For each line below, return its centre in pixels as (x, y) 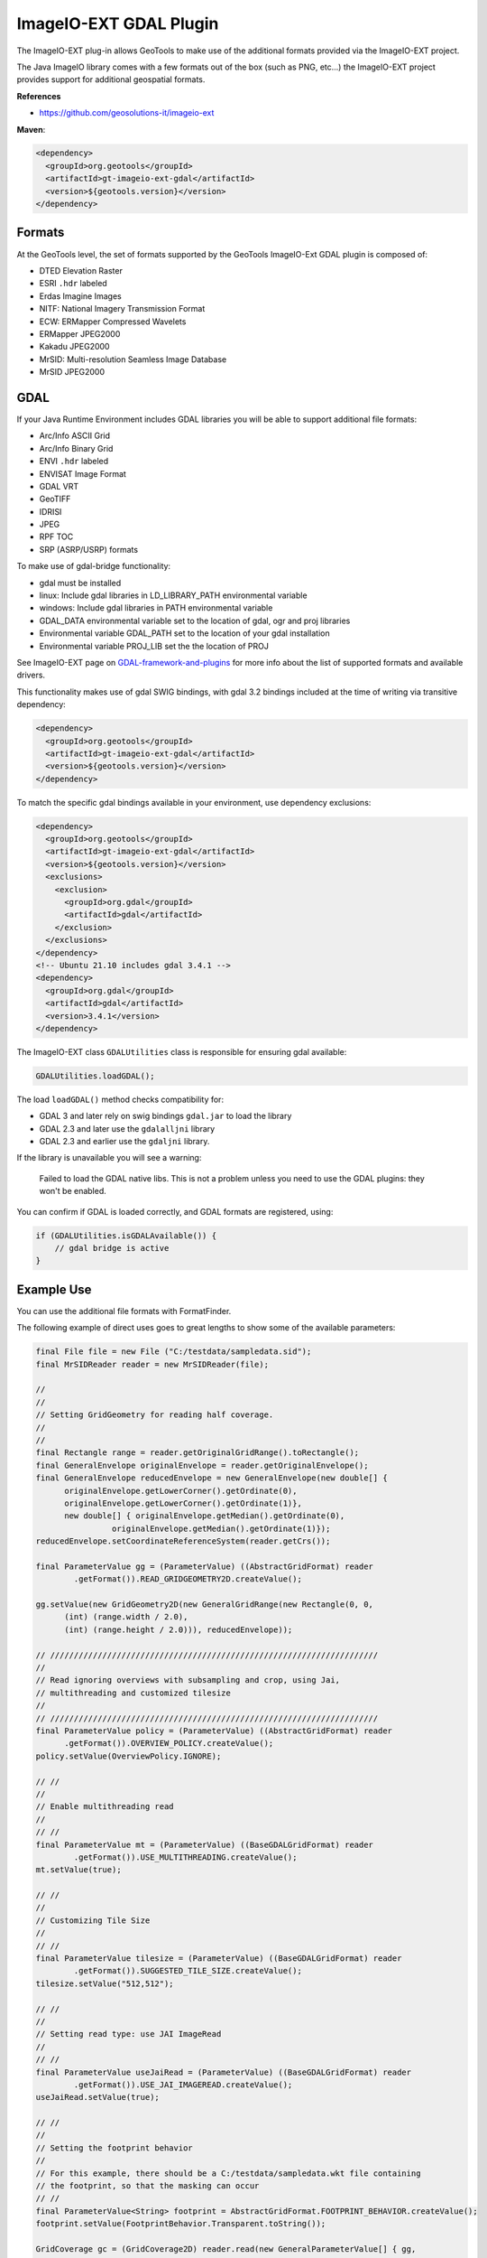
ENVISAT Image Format (83, 473)
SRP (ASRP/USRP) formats (89, 549)
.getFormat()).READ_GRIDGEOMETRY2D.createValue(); (188, 1579)
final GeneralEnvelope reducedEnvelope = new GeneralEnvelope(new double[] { (211, 1478)
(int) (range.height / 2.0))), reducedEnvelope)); (179, 1629)
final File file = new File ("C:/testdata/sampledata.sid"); (174, 1352)
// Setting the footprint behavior (114, 2148)
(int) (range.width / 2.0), (126, 1617)
